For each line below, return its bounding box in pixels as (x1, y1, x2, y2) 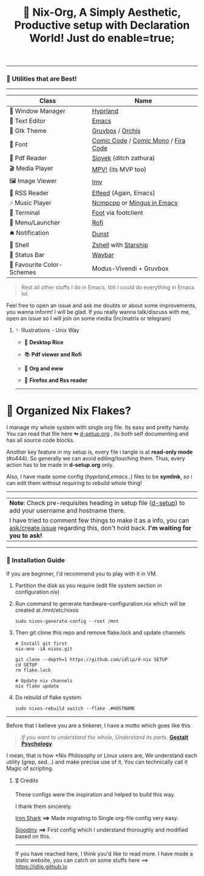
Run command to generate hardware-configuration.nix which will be (15, 600, 186, 607)
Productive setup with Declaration (14, 18, 190, 32)
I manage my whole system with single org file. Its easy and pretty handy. (6, 424, 190, 431)
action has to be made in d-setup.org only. (6, 461, 114, 469)
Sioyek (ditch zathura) (92, 154, 155, 163)
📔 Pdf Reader (9, 154, 47, 163)
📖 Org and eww (24, 365, 64, 372)
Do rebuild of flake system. (15, 693, 83, 701)
